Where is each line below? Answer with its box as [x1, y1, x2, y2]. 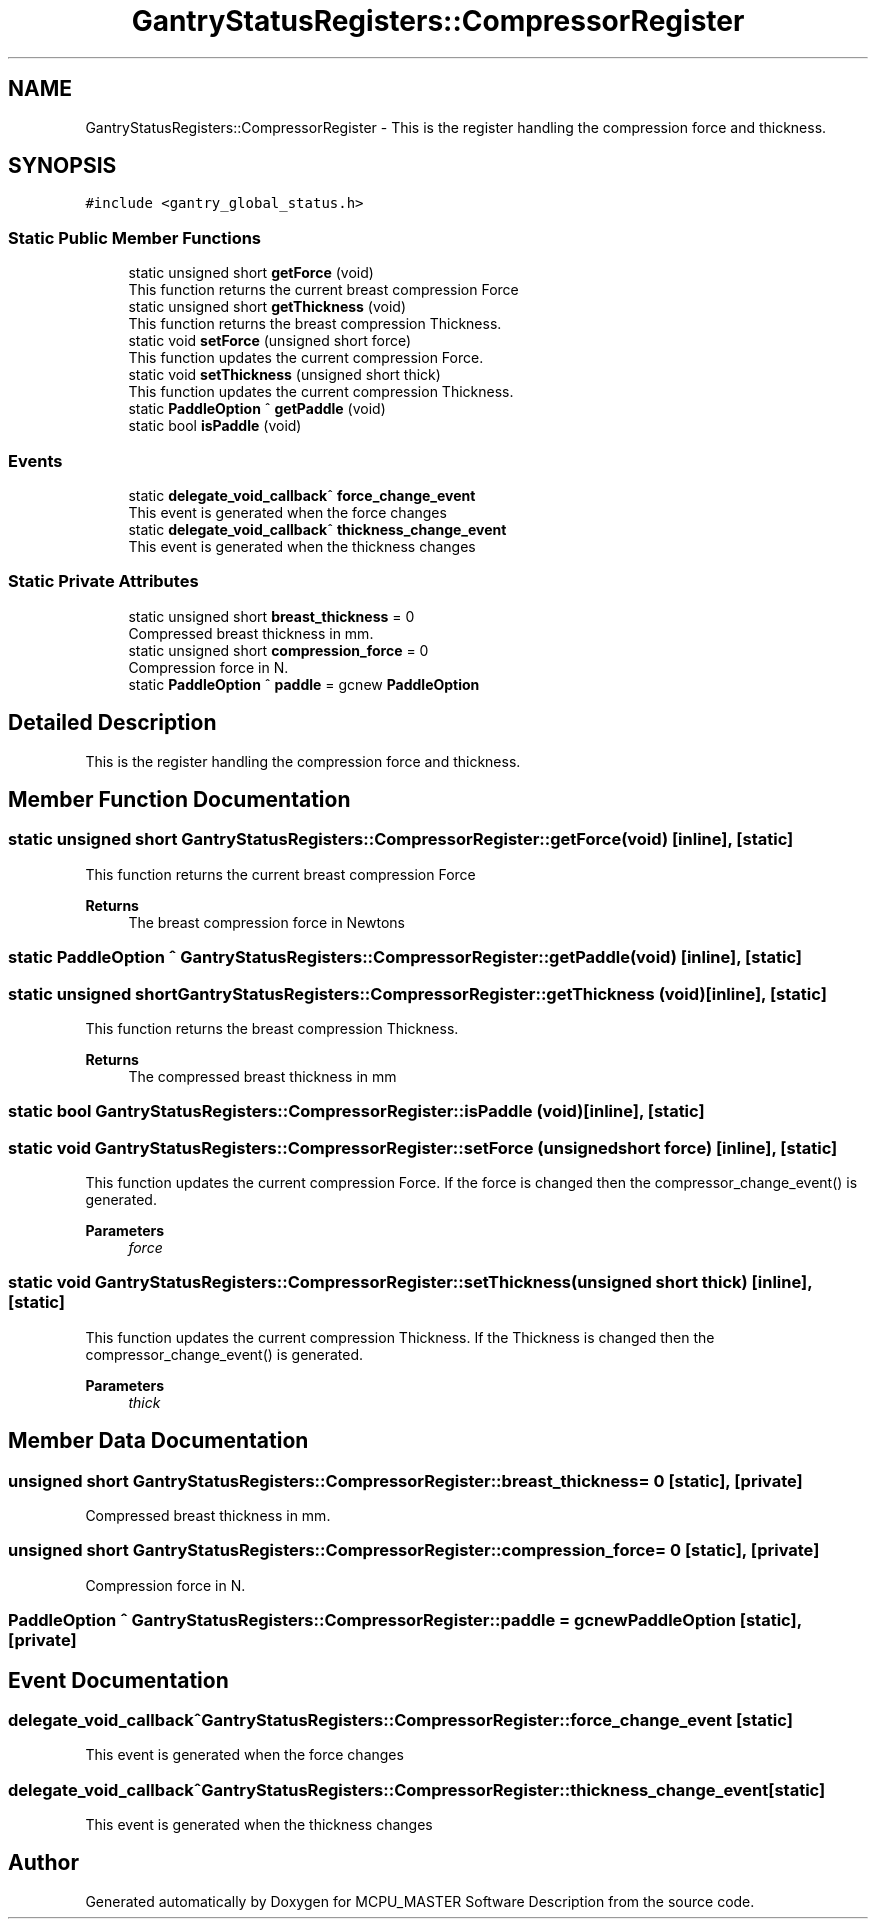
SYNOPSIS [8, 153, 117, 179]
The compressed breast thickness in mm [128, 1067, 397, 1085]
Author [8, 1850, 79, 1876]
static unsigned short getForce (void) [128, 264, 374, 282]
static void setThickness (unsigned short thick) [128, 366, 441, 384]
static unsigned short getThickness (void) [128, 298, 407, 316]
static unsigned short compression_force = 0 [128, 641, 429, 659]
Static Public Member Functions [8, 227, 262, 248]
